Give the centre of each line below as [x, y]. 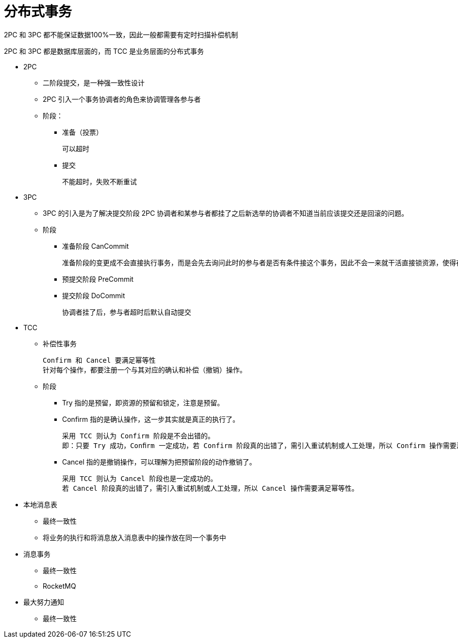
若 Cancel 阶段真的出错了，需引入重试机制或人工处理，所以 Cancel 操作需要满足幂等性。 [210, 488]
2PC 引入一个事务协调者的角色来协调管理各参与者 [122, 99]
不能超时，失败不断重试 [99, 182]
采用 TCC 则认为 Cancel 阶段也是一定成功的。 [140, 478]
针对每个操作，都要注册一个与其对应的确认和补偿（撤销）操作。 [145, 370]
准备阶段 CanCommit [96, 246]
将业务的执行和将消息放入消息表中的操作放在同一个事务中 [134, 537]
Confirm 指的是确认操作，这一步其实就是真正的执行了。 [151, 419]
